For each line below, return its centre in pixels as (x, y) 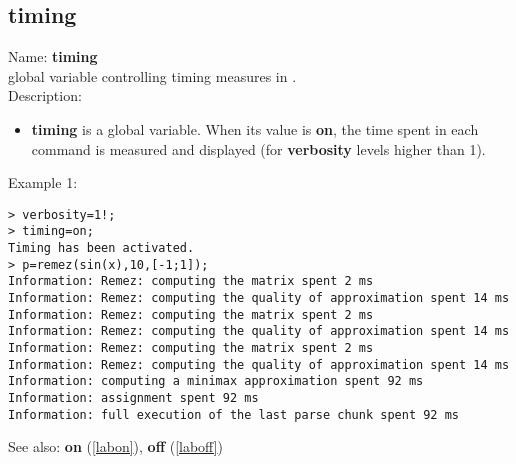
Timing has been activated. (101, 248)
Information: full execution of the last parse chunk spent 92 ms (234, 414)
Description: (45, 95)
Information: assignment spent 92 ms (133, 397)
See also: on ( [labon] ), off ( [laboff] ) (116, 446)
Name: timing (53, 56)
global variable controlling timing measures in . (152, 75)
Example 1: (43, 182)
